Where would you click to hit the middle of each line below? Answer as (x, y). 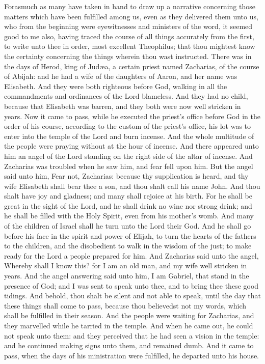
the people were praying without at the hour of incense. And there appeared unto (131, 146)
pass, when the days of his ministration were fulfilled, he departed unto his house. (132, 355)
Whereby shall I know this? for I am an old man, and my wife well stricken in (126, 265)
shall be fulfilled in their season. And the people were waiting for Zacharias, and (129, 315)
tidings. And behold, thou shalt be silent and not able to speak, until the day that (132, 296)
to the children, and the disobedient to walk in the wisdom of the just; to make (128, 246)
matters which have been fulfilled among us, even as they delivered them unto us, (131, 16)
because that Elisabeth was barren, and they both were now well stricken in (123, 106)
